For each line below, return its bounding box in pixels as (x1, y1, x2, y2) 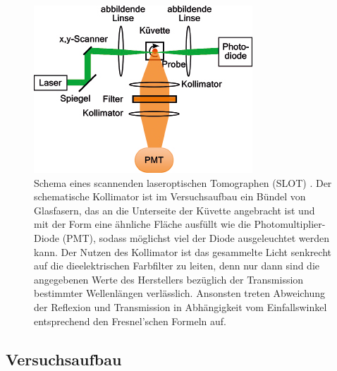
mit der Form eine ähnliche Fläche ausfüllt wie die (34, 217, 251, 231)
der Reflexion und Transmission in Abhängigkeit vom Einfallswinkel (34, 299, 327, 314)
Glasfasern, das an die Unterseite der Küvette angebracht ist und (34, 202, 315, 217)
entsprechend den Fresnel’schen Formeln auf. (34, 313, 226, 328)
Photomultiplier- (254, 217, 326, 231)
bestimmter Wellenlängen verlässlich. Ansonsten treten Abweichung (34, 286, 326, 300)
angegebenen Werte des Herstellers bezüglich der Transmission (34, 272, 304, 286)
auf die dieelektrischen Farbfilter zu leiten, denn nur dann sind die (34, 258, 320, 273)
